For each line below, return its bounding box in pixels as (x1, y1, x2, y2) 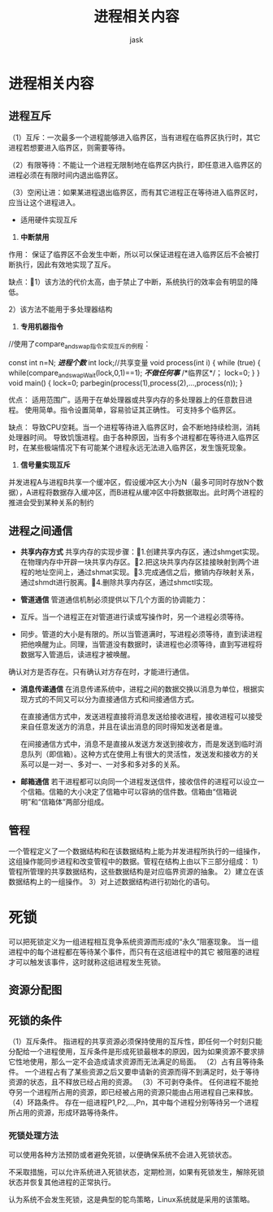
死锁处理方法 (8, 1130, 59, 1141)
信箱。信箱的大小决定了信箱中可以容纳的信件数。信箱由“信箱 (27, 787, 230, 797)
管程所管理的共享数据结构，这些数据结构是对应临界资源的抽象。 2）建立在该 (8, 866, 264, 876)
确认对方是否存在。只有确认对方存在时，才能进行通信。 (8, 667, 193, 677)
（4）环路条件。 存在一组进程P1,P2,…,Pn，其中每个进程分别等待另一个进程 (8, 1097, 259, 1107)
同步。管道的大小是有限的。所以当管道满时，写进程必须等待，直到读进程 (19, 630, 262, 639)
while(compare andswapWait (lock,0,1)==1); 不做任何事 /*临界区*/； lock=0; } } (8, 368, 260, 379)
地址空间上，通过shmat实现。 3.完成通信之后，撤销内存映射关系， (34, 567, 258, 578)
